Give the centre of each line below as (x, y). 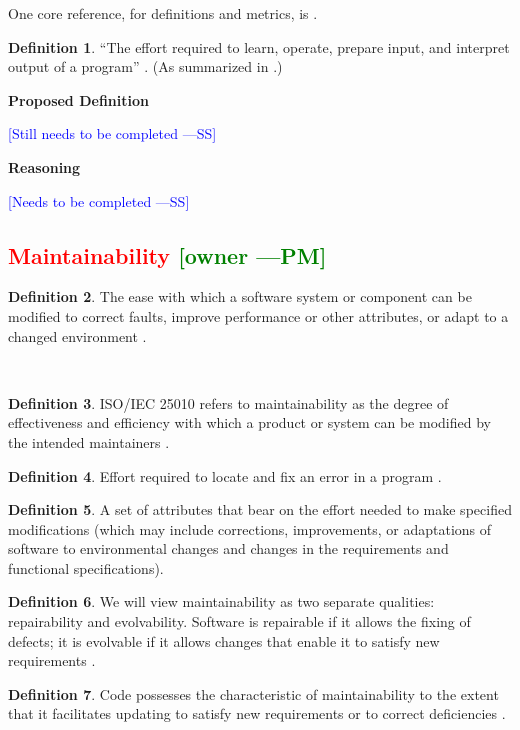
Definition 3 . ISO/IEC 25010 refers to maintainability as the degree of (228, 402)
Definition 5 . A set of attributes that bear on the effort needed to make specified (260, 509)
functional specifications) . (86, 567)
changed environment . (77, 335)
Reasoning (44, 166)
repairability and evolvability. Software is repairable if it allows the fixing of (239, 621)
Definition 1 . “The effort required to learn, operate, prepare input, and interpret (259, 46)
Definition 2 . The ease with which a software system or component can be (240, 296)
